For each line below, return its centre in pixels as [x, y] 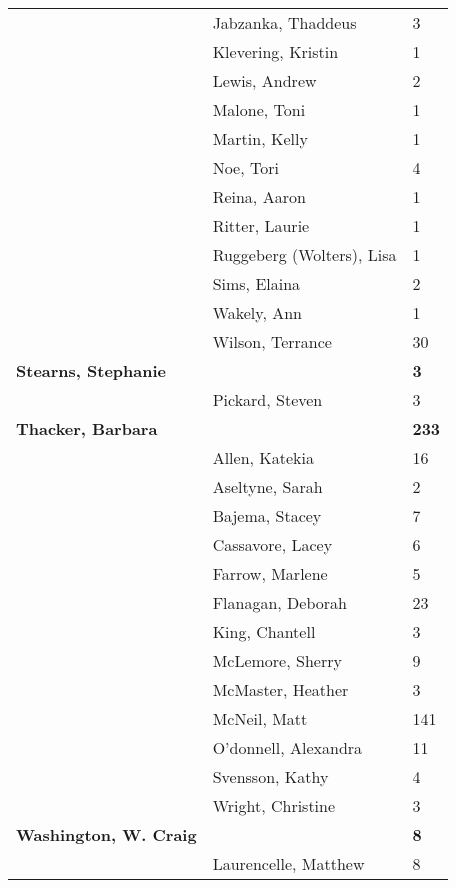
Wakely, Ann [257, 312]
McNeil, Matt [260, 718]
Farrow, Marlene [270, 573]
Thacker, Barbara [87, 428]
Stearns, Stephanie [91, 370]
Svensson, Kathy [270, 776]
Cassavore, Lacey [272, 544]
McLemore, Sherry [277, 660]
